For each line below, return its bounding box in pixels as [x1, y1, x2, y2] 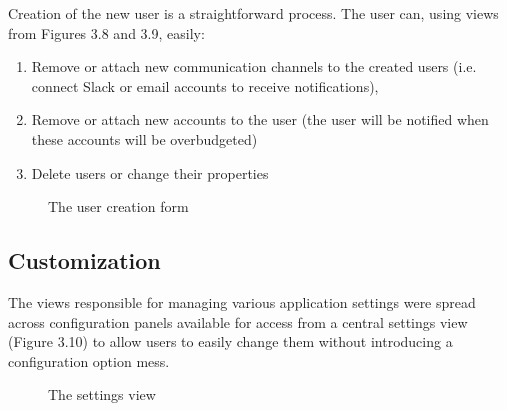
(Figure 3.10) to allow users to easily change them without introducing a [8, 331, 453, 352]
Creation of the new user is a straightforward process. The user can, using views [8, 3, 499, 23]
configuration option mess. [8, 350, 170, 371]
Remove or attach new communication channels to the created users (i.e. [31, 56, 477, 77]
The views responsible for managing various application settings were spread [8, 291, 476, 312]
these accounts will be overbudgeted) [31, 128, 258, 149]
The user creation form [48, 196, 189, 217]
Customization [8, 245, 161, 276]
